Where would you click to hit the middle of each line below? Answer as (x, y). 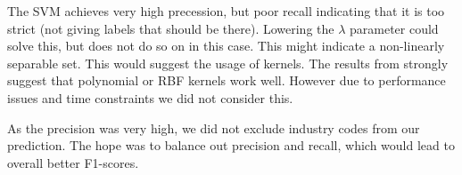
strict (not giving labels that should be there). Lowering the (171, 28)
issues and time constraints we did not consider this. (150, 97)
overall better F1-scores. (73, 162)
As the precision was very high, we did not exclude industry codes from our (214, 127)
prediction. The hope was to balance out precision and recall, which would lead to (231, 145)
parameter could (394, 28)
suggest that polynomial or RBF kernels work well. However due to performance (227, 80)
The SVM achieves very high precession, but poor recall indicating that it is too (226, 11)
